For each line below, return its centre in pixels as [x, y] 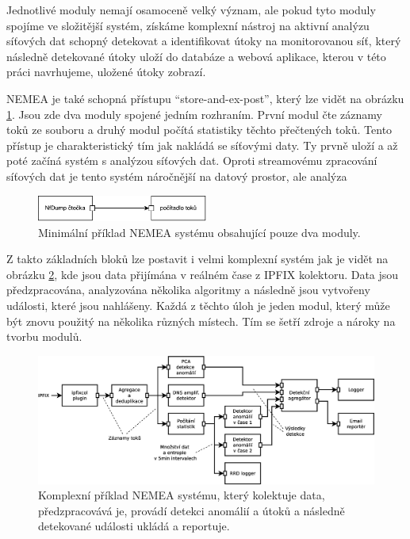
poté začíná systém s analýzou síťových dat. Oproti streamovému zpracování [192, 161]
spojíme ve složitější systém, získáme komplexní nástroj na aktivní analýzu [188, 25]
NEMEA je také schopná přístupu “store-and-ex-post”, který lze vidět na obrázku [205, 98]
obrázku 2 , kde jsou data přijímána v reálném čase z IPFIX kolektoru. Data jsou [203, 274]
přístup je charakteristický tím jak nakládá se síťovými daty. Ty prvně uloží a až [202, 145]
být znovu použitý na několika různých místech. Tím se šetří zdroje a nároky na [201, 321]
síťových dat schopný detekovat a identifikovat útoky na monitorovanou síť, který [204, 41]
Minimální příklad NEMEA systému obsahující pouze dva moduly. [199, 232]
